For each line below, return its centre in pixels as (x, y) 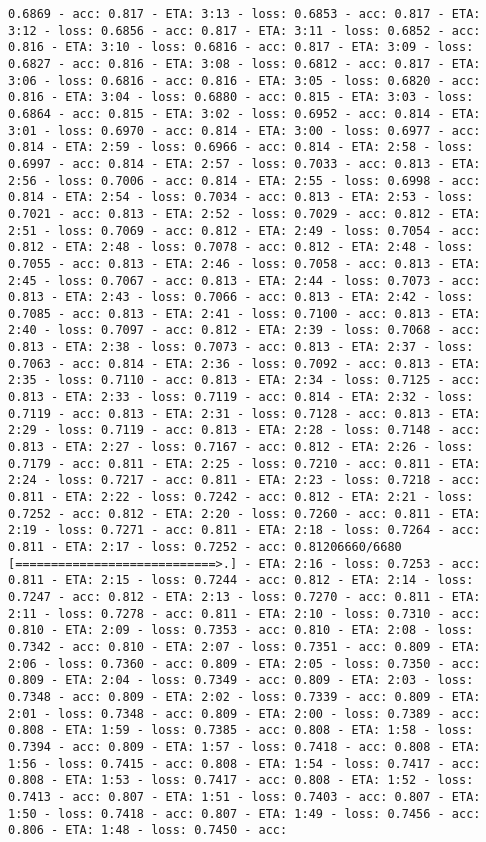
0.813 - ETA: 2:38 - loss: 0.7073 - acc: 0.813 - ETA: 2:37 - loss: (241, 347)
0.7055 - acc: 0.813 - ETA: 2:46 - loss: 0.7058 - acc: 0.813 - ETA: (244, 263)
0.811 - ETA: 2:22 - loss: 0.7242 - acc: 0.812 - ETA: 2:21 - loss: (241, 497)
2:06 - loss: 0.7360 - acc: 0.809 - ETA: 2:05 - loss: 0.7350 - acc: (244, 663)
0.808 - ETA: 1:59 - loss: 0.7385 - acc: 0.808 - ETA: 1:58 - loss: (241, 730)
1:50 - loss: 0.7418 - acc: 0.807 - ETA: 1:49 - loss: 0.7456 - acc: (244, 813)
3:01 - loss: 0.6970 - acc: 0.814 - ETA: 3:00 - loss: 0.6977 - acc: (244, 130)
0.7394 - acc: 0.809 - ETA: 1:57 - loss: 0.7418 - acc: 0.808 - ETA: (244, 746)
